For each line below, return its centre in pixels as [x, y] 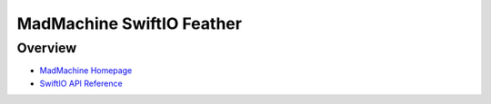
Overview [47, 48]
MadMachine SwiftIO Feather [130, 24]
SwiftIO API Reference [81, 83]
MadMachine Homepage [86, 71]
